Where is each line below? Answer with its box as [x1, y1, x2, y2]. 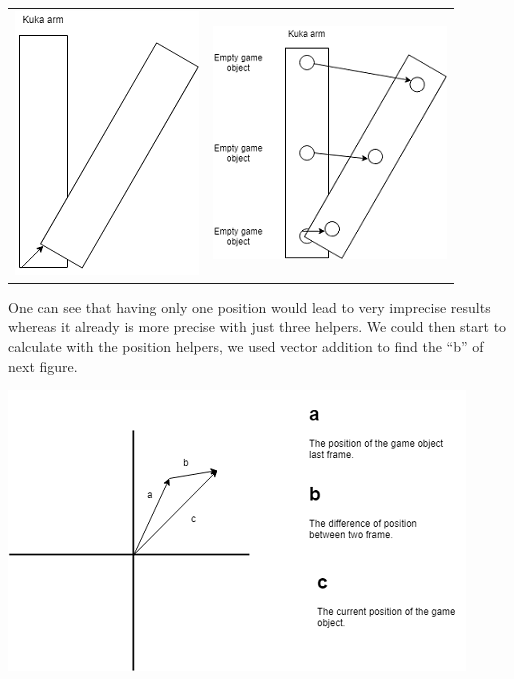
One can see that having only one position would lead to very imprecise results [8, 296, 491, 317]
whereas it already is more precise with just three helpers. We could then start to [8, 316, 507, 337]
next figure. [8, 355, 78, 376]
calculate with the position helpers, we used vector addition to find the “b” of [8, 336, 484, 357]
